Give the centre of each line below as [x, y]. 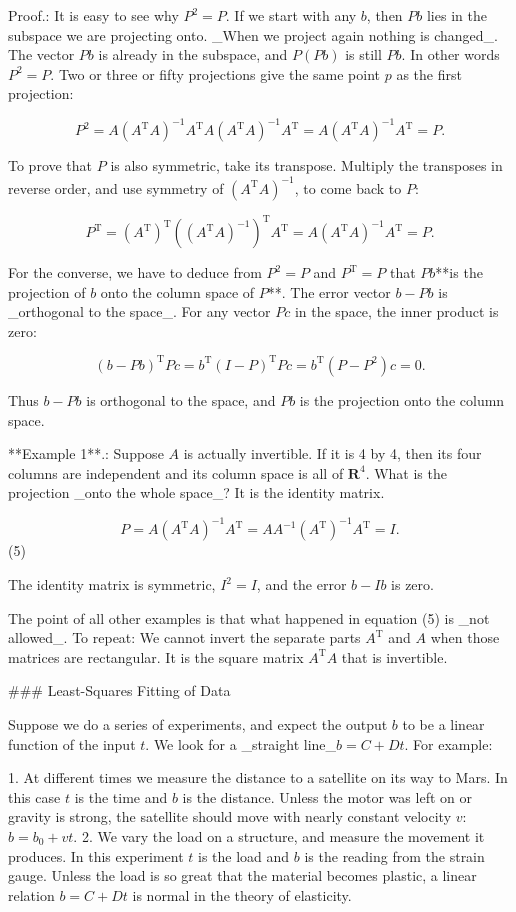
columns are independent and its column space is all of [176, 472]
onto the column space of [177, 291]
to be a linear [443, 723]
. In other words [450, 54]
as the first [429, 73]
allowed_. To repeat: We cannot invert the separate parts [184, 637]
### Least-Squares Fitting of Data [119, 690]
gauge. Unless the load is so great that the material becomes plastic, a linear [242, 875]
